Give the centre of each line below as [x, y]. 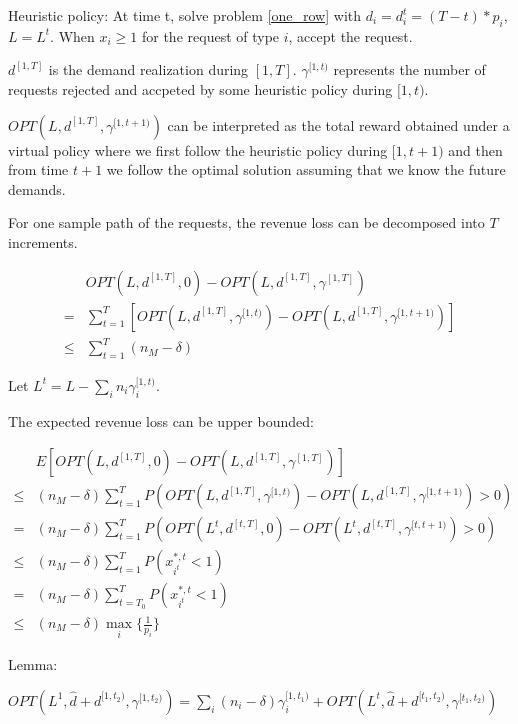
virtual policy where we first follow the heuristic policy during [198, 149]
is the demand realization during [148, 69]
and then [475, 149]
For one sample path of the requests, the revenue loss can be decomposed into [246, 222]
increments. [43, 241]
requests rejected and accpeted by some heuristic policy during [200, 88]
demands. [37, 188]
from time [38, 169]
